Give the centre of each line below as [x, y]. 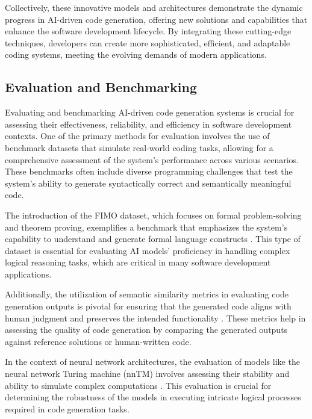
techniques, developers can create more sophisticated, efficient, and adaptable [148, 42]
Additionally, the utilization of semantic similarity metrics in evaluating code [147, 294]
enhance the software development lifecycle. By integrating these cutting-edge [148, 31]
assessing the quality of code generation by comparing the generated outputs [146, 330]
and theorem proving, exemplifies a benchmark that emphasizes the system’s [146, 227]
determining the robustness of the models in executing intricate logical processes [153, 397]
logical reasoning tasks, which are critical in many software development [138, 262]
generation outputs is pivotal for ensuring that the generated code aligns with [148, 306]
